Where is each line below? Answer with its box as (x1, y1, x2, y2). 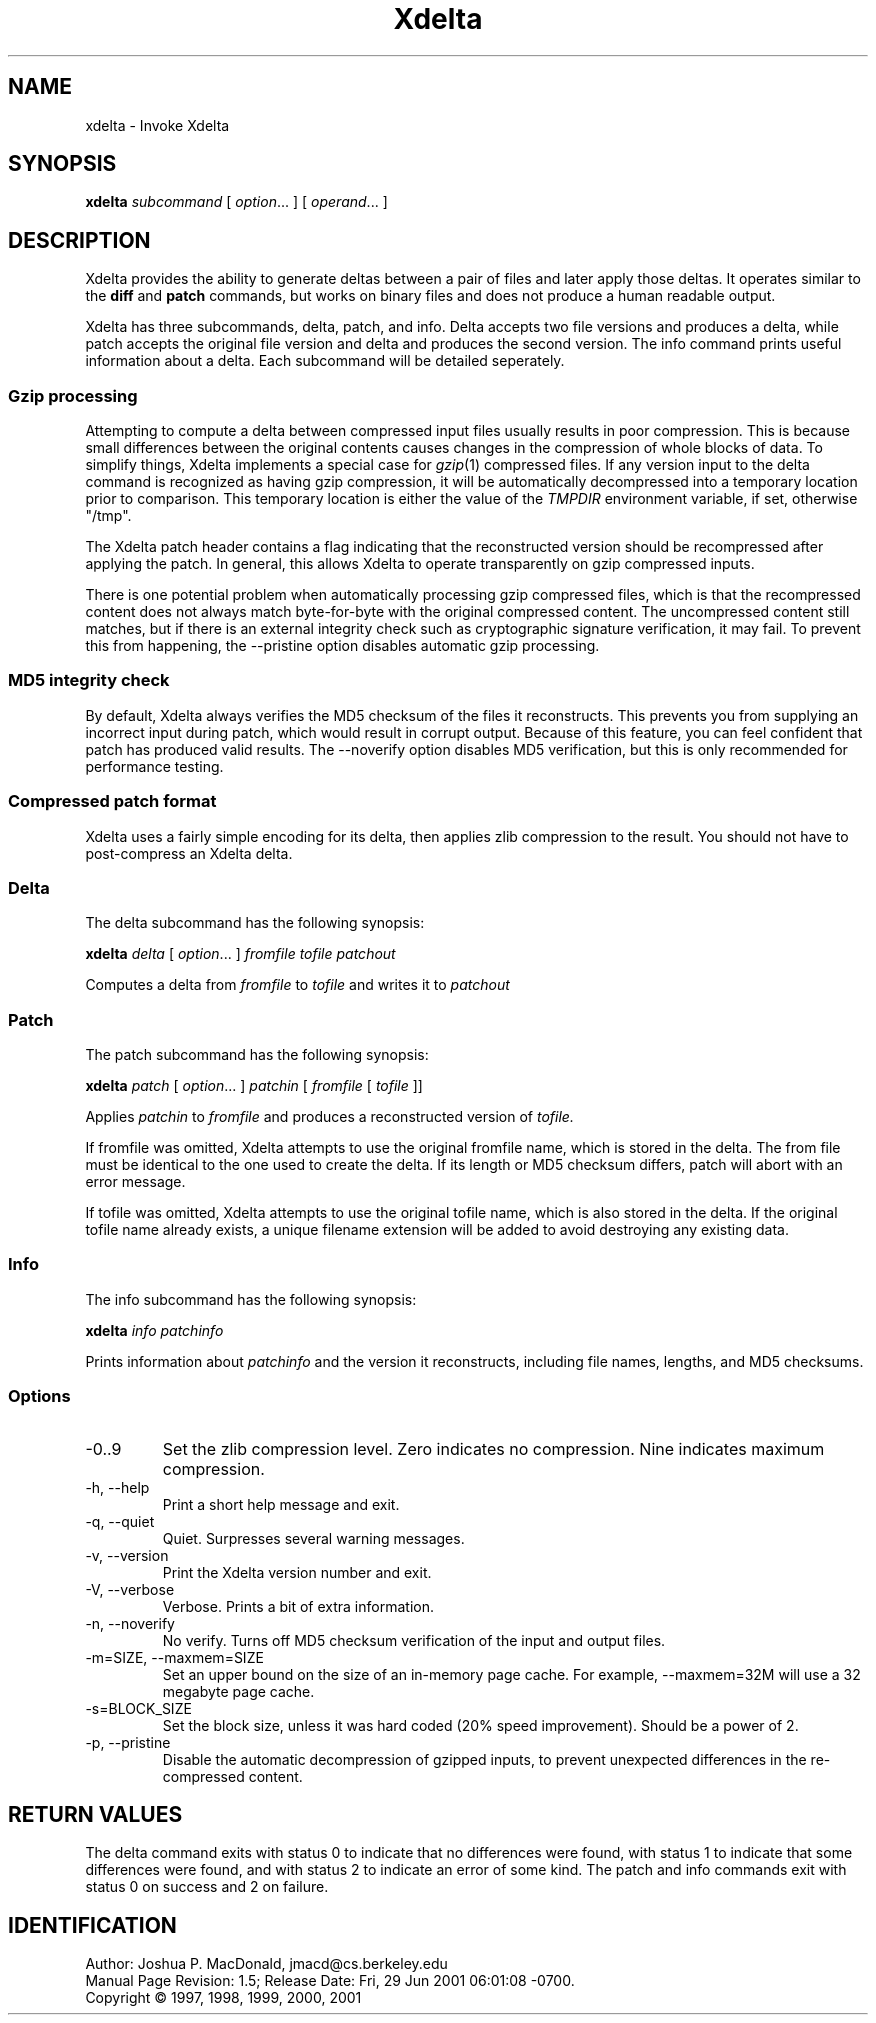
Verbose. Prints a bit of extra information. (162, 1597, 434, 1615)
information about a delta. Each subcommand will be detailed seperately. (85, 352, 565, 370)
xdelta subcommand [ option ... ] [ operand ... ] (85, 193, 388, 211)
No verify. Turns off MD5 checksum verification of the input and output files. (162, 1631, 666, 1649)
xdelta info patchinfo (85, 1321, 224, 1339)
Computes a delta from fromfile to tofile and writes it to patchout (85, 976, 510, 994)
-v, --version (85, 1546, 169, 1564)
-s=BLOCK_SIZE (85, 1699, 192, 1717)
